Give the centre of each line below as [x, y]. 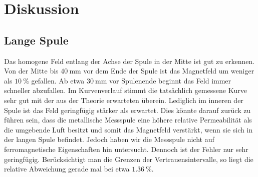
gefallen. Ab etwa [58, 80]
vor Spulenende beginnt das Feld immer [170, 80]
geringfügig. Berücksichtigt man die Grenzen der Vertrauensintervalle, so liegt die [129, 159]
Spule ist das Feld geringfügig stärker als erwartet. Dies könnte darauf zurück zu [127, 110]
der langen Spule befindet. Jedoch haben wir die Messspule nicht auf [109, 139]
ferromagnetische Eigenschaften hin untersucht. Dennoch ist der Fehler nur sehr [126, 149]
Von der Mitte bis [31, 71]
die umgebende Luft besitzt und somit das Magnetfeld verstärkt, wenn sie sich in [128, 129]
